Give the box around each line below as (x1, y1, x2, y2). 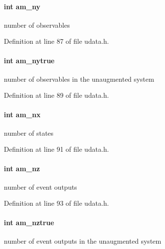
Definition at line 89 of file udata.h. (4, 90, 109, 100)
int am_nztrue (4, 217, 54, 227)
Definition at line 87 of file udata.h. (4, 36, 109, 46)
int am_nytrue (4, 55, 55, 65)
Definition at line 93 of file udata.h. (4, 198, 109, 208)
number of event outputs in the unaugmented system (4, 235, 162, 246)
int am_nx (4, 109, 41, 119)
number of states (4, 127, 54, 138)
